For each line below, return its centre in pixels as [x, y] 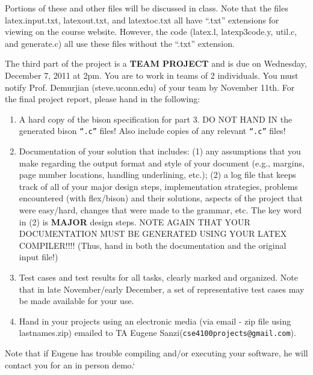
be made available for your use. [76, 301]
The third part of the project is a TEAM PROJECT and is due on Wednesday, [156, 63]
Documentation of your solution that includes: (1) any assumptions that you [160, 151]
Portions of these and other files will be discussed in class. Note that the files [147, 8]
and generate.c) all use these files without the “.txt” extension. [120, 43]
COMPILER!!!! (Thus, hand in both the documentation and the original [153, 245]
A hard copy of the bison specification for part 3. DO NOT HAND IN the [156, 119]
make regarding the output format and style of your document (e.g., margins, [162, 163]
